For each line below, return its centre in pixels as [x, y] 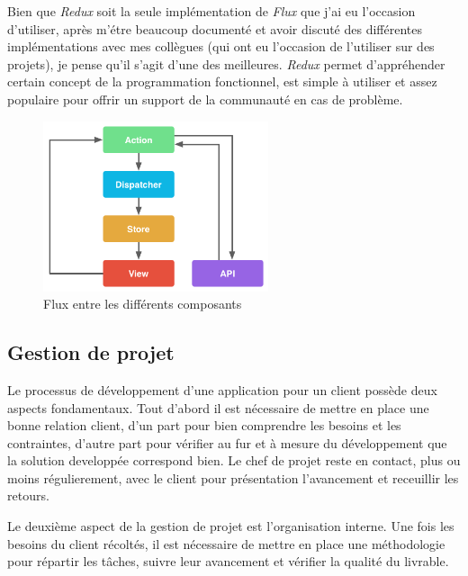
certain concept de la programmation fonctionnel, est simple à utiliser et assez [222, 81]
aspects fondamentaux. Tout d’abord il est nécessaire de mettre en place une [218, 407]
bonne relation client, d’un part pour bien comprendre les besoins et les [204, 425]
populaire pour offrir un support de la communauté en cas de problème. [205, 99]
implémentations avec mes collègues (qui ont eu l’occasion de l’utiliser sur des [221, 46]
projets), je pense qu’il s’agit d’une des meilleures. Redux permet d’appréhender [226, 63]
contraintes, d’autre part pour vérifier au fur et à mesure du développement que [227, 442]
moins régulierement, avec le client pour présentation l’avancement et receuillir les [233, 477]
